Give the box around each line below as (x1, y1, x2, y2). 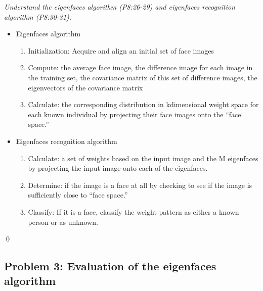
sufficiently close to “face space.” (28, 189, 128, 200)
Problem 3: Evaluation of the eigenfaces (4, 258, 216, 274)
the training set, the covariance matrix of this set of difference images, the (28, 72, 257, 82)
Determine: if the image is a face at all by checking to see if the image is (28, 179, 252, 190)
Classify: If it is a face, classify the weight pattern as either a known (28, 206, 239, 217)
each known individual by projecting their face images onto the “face (28, 109, 241, 119)
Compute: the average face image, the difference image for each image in (28, 62, 253, 73)
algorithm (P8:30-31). (4, 11, 72, 22)
